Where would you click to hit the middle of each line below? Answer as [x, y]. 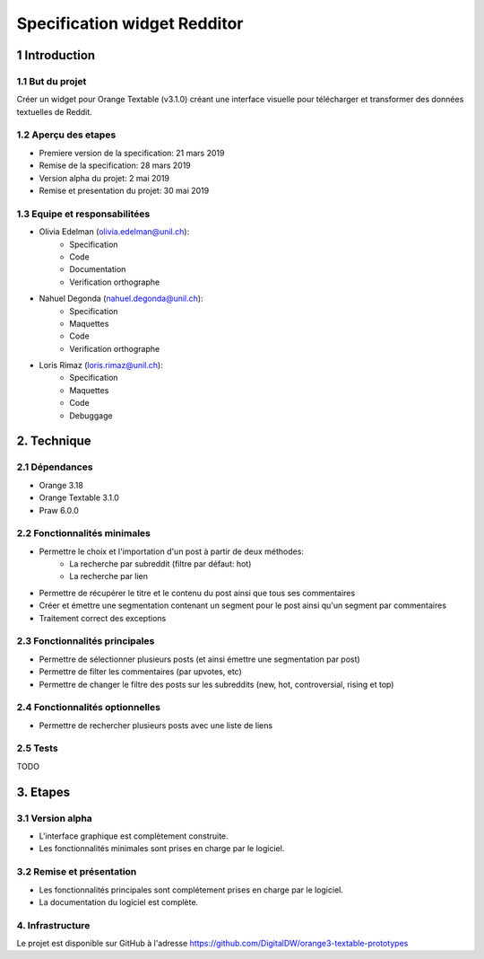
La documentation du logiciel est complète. [119, 902]
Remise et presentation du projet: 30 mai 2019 [124, 191]
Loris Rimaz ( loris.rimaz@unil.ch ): [101, 365]
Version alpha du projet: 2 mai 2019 [104, 178]
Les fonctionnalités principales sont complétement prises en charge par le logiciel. [191, 890]
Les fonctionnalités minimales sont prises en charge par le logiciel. [162, 849]
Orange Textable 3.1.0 [79, 497]
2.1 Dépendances [55, 467]
